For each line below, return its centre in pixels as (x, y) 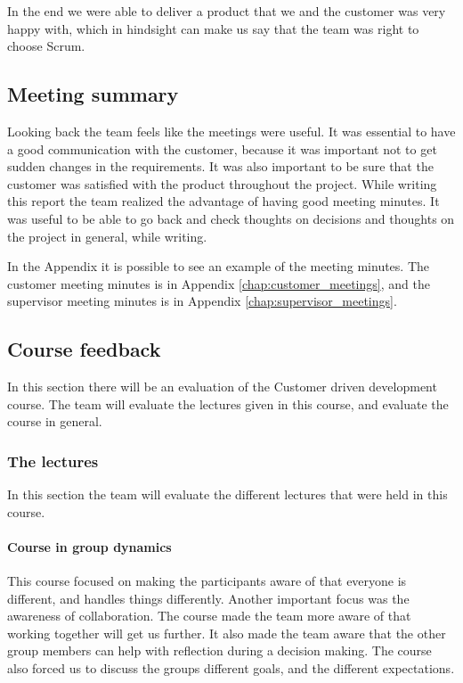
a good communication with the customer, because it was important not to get (222, 148)
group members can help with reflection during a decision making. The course (219, 650)
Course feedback (84, 349)
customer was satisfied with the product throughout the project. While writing (222, 183)
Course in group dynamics (89, 546)
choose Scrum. (46, 46)
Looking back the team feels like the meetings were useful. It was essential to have (231, 131)
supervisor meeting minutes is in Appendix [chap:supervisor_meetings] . (202, 301)
